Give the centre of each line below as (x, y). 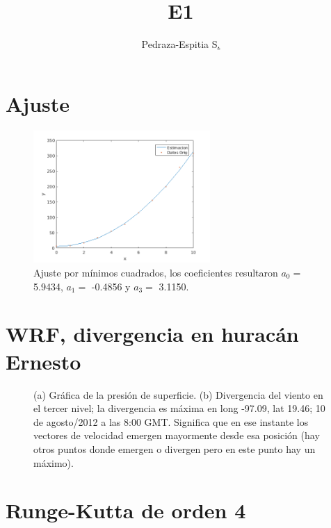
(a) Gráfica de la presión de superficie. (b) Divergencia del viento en (178, 394)
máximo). (54, 462)
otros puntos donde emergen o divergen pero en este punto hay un (175, 448)
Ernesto (43, 361)
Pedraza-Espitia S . (181, 44)
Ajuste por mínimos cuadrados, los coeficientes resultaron (156, 273)
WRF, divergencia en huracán (152, 334)
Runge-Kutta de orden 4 (126, 510)
